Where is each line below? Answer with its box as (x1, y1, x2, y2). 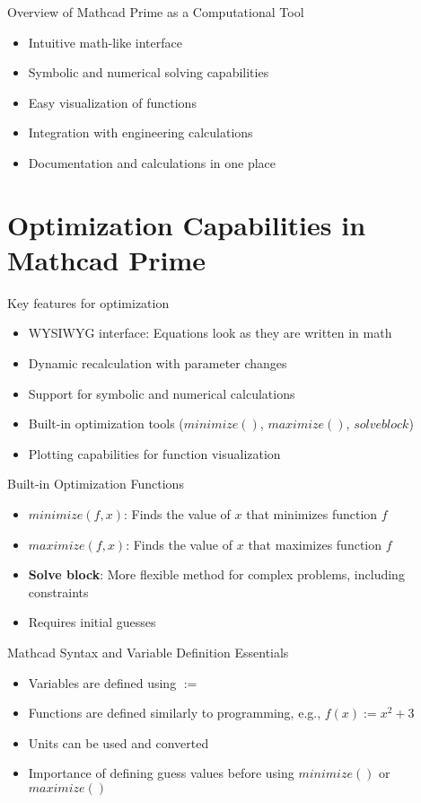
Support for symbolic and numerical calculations (28, 384, 295, 402)
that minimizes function (246, 505, 378, 524)
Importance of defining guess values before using (28, 763, 294, 782)
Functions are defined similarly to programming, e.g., (28, 703, 321, 722)
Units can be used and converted (28, 733, 209, 752)
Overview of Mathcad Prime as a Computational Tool (7, 3, 304, 21)
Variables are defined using (28, 673, 177, 692)
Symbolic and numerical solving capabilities (28, 63, 269, 82)
